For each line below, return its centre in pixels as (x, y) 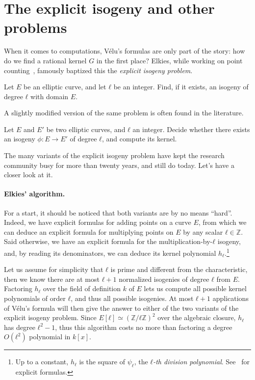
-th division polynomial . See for (201, 362)
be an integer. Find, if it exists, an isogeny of (181, 87)
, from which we (222, 222)
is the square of (102, 362)
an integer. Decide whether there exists (191, 129)
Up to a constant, (42, 362)
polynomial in (50, 337)
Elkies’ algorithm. (35, 194)
